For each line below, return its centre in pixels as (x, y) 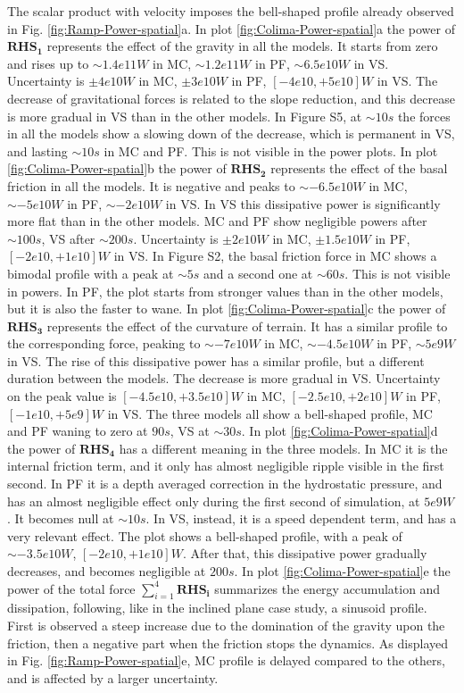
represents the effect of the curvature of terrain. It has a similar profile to (247, 326)
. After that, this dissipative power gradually (305, 553)
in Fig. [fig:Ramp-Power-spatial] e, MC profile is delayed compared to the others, (226, 660)
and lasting (37, 150)
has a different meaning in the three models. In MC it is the (283, 448)
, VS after (68, 238)
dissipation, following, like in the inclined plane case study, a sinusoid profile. (217, 608)
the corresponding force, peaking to (104, 343)
